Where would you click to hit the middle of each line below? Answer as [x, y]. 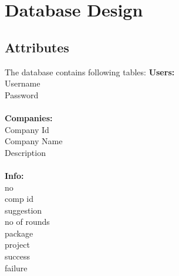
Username [23, 83]
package [19, 233]
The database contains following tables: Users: [90, 72]
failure [16, 267]
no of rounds [27, 222]
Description [25, 152]
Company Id [27, 129]
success [17, 256]
